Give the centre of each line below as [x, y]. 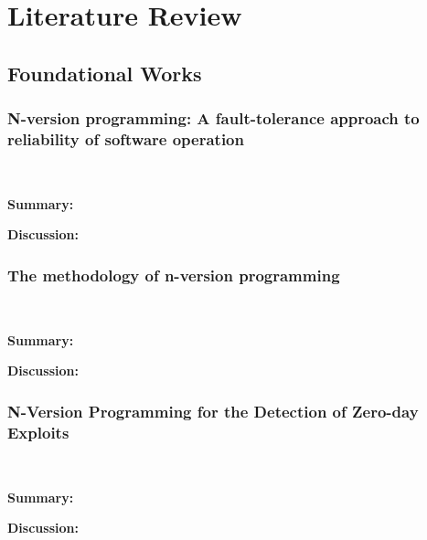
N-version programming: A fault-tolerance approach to [213, 118]
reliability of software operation [126, 139]
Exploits [38, 432]
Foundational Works [105, 73]
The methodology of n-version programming [174, 275]
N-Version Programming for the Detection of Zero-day [213, 411]
